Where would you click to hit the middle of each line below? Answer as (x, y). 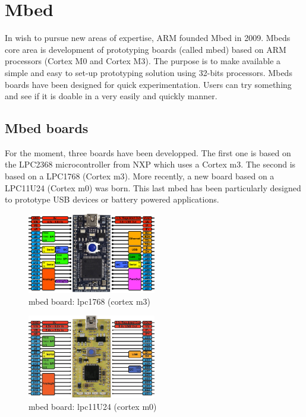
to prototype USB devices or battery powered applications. (112, 199)
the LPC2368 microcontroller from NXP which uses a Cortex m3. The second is (150, 164)
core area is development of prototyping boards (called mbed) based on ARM (146, 49)
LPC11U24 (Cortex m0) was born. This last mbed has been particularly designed (153, 187)
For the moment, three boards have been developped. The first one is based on (148, 152)
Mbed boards (47, 128)
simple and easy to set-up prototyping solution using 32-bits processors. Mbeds (149, 72)
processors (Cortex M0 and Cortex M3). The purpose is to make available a (143, 61)
